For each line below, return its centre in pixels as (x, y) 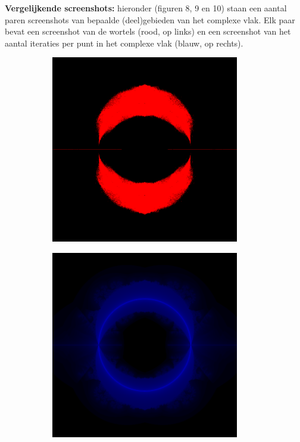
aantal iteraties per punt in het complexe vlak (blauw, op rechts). (124, 43)
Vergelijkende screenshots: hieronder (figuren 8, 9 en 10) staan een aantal (146, 8)
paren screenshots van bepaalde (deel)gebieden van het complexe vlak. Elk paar (150, 19)
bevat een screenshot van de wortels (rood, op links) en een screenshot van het (148, 31)
